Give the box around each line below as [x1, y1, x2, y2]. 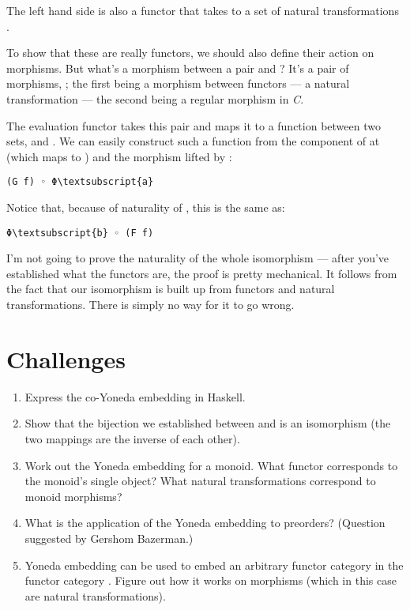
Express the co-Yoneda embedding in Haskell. [24, 388, 246, 405]
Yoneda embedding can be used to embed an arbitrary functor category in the [24, 556, 404, 573]
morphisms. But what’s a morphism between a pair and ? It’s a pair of [6, 59, 349, 76]
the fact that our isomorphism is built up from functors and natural [6, 281, 335, 297]
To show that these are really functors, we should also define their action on [6, 44, 374, 61]
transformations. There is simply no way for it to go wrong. [6, 296, 295, 313]
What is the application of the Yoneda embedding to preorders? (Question [24, 514, 386, 531]
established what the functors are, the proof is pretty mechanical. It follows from [6, 265, 397, 281]
